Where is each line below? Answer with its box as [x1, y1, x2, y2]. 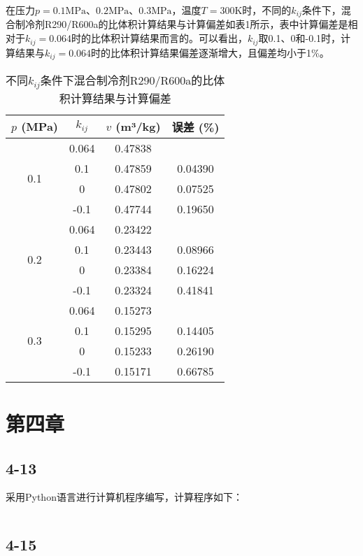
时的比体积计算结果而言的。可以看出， [71, 31, 248, 45]
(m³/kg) [115, 118, 161, 135]
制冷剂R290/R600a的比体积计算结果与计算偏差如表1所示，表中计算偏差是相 [15, 17, 358, 31]
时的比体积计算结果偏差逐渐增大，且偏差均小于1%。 [91, 45, 329, 59]
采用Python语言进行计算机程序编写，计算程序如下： [6, 490, 243, 504]
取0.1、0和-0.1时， [258, 31, 341, 45]
